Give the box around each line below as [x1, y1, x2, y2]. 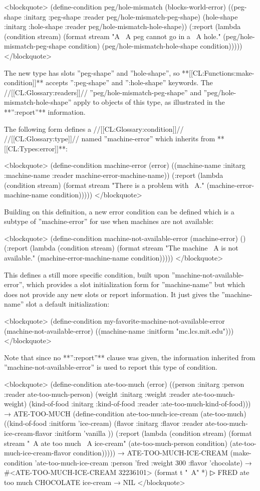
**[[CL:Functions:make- [182, 67, 254, 78]
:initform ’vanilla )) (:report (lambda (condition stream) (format [54, 427, 252, 438]
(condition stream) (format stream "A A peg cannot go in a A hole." [4, 31, 221, 41]
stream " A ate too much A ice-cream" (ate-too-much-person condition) [4, 437, 227, 448]
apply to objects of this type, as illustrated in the [73, 97, 225, 107]
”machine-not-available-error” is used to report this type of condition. [4, 362, 217, 372]
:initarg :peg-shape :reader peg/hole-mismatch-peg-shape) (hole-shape [24, 11, 238, 22]
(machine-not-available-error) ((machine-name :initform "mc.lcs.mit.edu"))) [4, 325, 234, 336]
